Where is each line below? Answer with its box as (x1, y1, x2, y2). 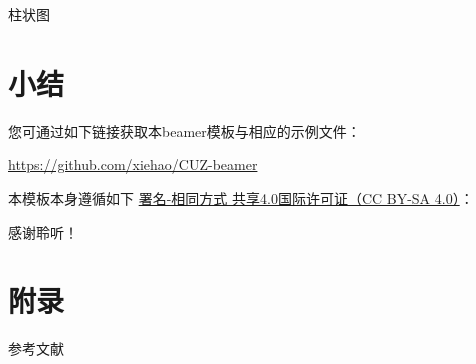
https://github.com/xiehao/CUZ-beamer (8, 154, 258, 175)
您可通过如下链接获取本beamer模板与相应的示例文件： (8, 120, 361, 141)
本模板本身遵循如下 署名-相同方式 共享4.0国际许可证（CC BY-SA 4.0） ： (8, 187, 474, 208)
